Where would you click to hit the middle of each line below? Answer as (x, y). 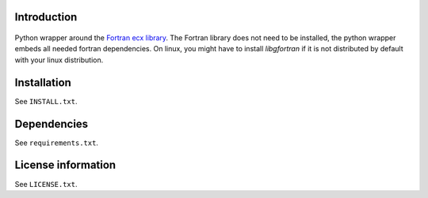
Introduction (46, 17)
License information (65, 165)
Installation (43, 82)
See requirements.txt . (57, 143)
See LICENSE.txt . (46, 184)
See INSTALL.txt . (46, 101)
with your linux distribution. (59, 60)
